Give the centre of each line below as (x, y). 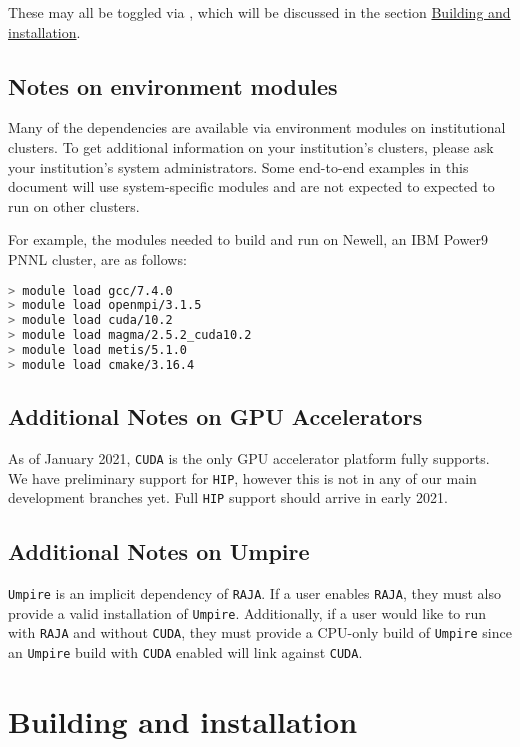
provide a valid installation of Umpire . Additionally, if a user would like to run (247, 612)
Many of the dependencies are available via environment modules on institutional (257, 127)
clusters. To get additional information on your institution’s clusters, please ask (251, 146)
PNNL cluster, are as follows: (97, 258)
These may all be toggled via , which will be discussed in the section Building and (259, 12)
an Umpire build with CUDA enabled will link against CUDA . (185, 652)
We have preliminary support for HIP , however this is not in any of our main (242, 477)
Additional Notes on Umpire (159, 551)
